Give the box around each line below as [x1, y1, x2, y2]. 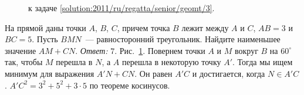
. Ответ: [75, 44, 108, 56]
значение [5, 44, 36, 56]
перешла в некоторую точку [121, 56, 221, 68]
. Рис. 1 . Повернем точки [114, 44, 205, 56]
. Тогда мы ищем [232, 56, 293, 68]
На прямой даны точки [5, 21, 86, 33]
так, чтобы [5, 56, 43, 68]
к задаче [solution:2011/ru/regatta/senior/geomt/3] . [28, 2, 215, 13]
